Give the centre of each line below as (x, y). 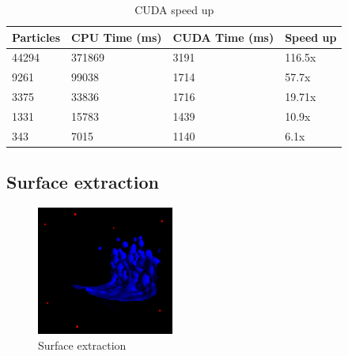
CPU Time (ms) (117, 37)
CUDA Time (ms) (223, 37)
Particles (36, 37)
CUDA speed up (174, 9)
